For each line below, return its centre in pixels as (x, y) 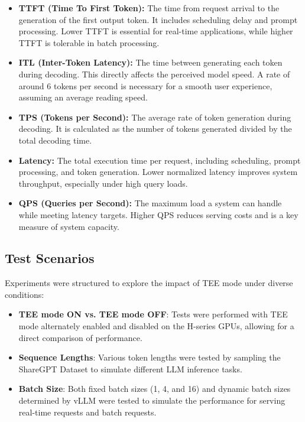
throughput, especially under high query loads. (103, 183)
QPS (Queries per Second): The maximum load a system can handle (150, 203)
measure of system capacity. (69, 226)
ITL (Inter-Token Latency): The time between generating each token (150, 62)
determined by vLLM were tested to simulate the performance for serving (152, 400)
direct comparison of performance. (80, 337)
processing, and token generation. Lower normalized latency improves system (158, 172)
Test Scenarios (50, 258)
